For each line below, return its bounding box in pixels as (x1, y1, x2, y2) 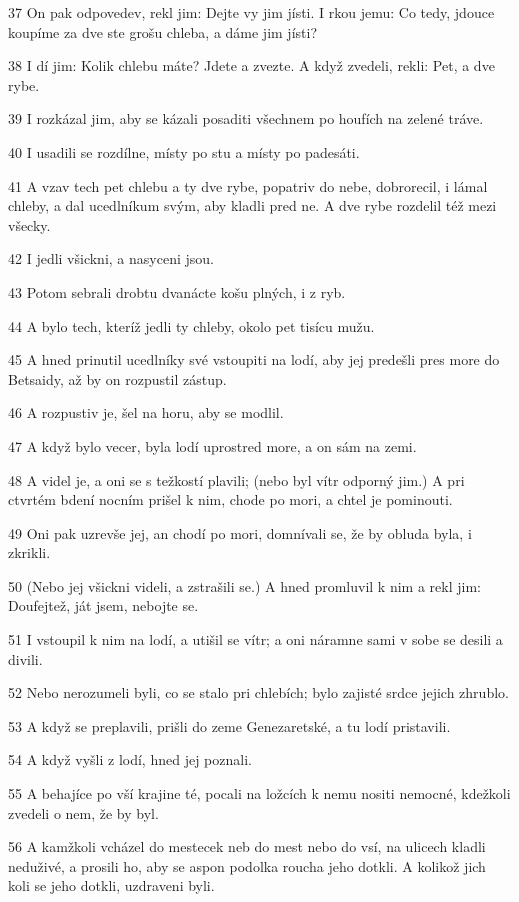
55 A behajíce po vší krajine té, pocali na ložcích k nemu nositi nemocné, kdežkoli (8, 783, 511, 804)
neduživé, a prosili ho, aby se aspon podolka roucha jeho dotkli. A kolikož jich (8, 855, 486, 876)
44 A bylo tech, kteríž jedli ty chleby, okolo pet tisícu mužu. (8, 315, 375, 336)
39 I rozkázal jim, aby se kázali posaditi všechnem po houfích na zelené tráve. (8, 108, 484, 129)
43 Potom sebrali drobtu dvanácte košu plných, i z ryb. (8, 281, 346, 302)
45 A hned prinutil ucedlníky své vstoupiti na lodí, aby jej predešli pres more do (8, 349, 500, 370)
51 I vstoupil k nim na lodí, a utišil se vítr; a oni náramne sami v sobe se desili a (8, 629, 503, 650)
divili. (8, 648, 43, 669)
